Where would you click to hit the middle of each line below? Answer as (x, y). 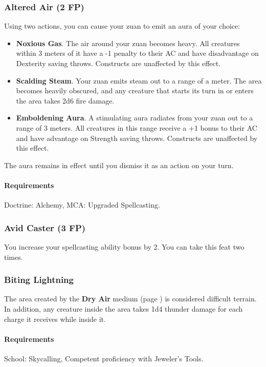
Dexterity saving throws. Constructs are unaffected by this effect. (118, 63)
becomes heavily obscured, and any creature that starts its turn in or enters (135, 90)
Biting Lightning (39, 280)
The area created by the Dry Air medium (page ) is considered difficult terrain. (130, 299)
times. (14, 257)
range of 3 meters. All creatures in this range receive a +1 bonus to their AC (137, 127)
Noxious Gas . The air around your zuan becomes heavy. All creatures (128, 43)
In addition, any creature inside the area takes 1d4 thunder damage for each (124, 308)
